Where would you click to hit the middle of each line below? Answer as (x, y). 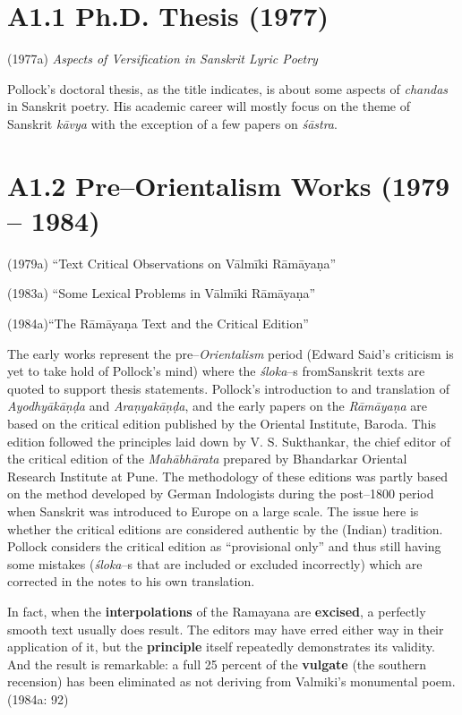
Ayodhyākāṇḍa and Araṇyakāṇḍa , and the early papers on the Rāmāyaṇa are (218, 406)
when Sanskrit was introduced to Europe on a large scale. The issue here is (213, 511)
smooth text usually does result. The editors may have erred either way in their (226, 629)
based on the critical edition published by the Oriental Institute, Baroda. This (222, 423)
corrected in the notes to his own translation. (131, 581)
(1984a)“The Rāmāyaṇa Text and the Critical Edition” (158, 323)
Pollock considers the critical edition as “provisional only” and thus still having (224, 546)
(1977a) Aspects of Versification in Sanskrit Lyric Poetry (163, 59)
